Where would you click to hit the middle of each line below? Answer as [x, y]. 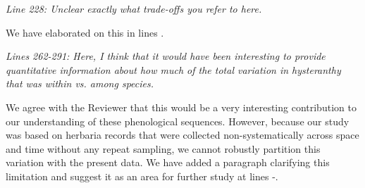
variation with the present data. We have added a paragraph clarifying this [168, 162]
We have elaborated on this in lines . [85, 32]
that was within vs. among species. [80, 83]
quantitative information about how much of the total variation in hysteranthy [173, 69]
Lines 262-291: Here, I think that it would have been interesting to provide [166, 56]
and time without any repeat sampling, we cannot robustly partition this [163, 148]
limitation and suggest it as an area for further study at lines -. [142, 176]
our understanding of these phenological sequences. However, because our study [178, 121]
